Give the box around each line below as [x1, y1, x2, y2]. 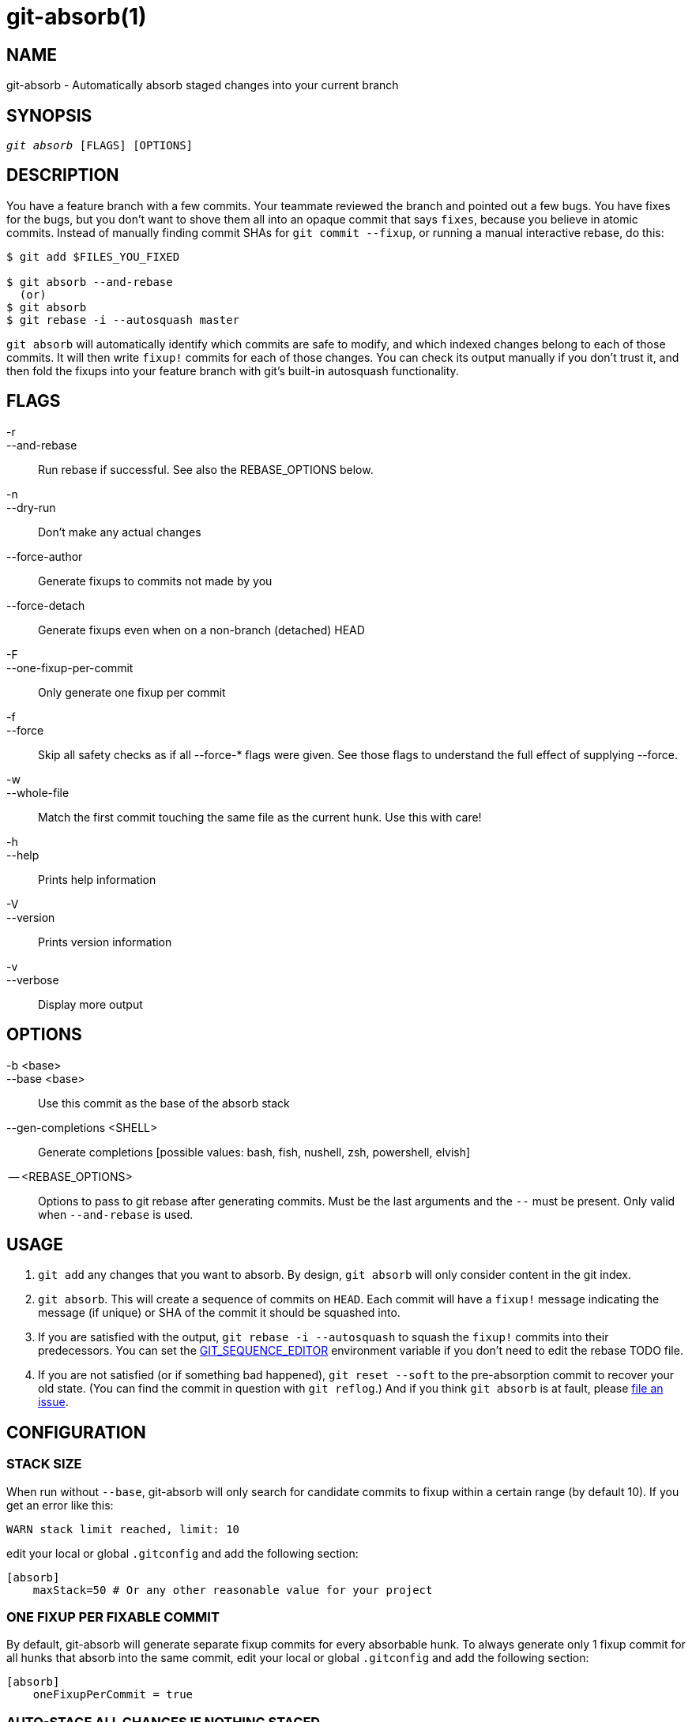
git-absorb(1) [6, 3, 147, 30]
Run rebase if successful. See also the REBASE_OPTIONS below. [38, 462, 374, 476]
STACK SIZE [6, 1456, 82, 1472]
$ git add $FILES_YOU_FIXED [6, 250, 180, 263]
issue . [38, 1395, 69, 1409]
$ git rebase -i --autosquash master [6, 313, 240, 326]
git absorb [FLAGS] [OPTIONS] [6, 139, 194, 152]
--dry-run [6, 500, 56, 514]
